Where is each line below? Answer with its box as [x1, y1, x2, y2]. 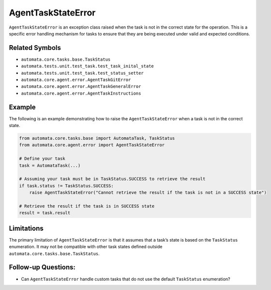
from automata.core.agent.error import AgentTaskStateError [19, 142, 165, 148]
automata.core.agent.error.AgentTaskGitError [21, 77, 131, 82]
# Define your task [19, 156, 65, 161]
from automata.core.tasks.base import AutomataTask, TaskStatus [19, 136, 175, 141]
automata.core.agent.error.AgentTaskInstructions [21, 90, 141, 96]
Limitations [9, 224, 44, 232]
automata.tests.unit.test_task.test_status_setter [21, 70, 144, 76]
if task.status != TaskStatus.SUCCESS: [19, 183, 114, 189]
